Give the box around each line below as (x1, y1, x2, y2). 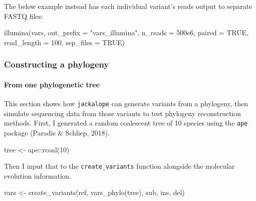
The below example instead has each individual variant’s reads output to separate (4, 1, 253, 11)
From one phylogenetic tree (4, 79, 100, 89)
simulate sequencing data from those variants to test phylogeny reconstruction (4, 108, 241, 118)
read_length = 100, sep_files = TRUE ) (4, 37, 125, 47)
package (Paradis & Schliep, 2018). (4, 127, 110, 137)
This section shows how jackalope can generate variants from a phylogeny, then (4, 98, 248, 109)
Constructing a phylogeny (4, 58, 109, 70)
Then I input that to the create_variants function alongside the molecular (4, 161, 235, 171)
